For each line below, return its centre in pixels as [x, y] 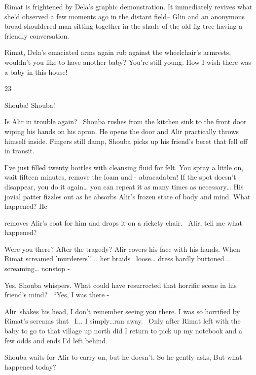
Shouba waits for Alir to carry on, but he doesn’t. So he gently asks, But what [123, 357]
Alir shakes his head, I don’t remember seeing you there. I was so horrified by [122, 311]
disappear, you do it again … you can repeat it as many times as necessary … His [124, 186]
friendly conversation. [37, 35]
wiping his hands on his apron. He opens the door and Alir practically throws [122, 131]
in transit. [19, 151]
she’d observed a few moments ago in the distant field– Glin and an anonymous [125, 16]
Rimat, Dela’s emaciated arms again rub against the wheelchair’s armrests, [118, 52]
